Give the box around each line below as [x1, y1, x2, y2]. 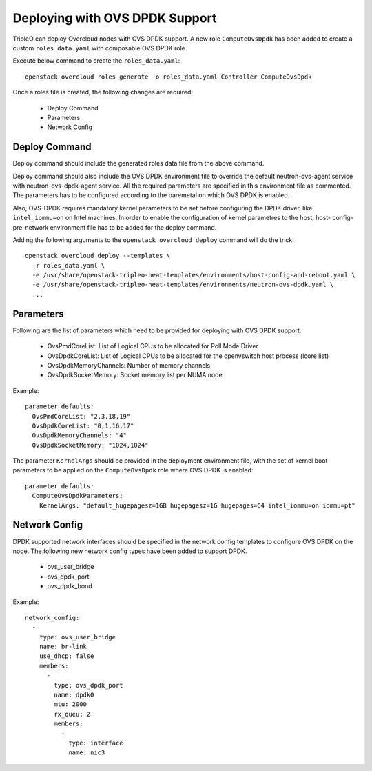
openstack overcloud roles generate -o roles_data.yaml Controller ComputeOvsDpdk [25, 72, 312, 81]
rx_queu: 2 [54, 710, 91, 718]
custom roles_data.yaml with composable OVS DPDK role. [12, 43, 187, 52]
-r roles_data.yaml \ [32, 261, 105, 269]
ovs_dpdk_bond [47, 582, 92, 590]
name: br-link [39, 643, 87, 651]
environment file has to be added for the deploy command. [50, 223, 217, 231]
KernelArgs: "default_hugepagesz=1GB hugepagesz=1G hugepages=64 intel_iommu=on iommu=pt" [39, 501, 356, 510]
